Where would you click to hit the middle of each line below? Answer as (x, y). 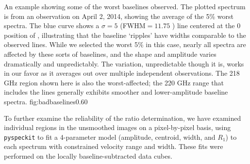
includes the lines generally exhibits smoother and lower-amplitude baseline (116, 92)
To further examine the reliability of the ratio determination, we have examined (123, 118)
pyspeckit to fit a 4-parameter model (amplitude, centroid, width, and (110, 137)
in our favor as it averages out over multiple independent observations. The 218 (122, 73)
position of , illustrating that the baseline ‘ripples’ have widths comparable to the (125, 35)
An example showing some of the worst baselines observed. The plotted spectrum (125, 6)
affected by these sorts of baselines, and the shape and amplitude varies (110, 54)
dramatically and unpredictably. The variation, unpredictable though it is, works (124, 63)
